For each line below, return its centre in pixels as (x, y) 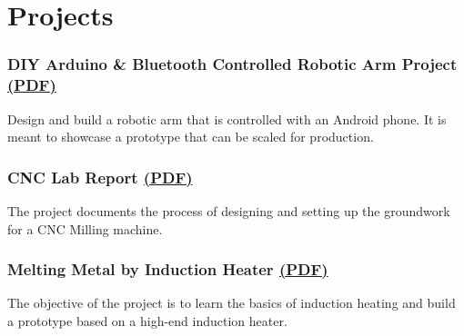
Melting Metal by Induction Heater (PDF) (168, 269)
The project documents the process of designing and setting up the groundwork (229, 210)
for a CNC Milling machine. (85, 228)
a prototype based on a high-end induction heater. (147, 320)
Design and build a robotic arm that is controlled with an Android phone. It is (227, 119)
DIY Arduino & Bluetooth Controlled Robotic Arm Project (232, 64)
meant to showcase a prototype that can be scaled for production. (191, 137)
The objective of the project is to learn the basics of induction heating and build (232, 303)
